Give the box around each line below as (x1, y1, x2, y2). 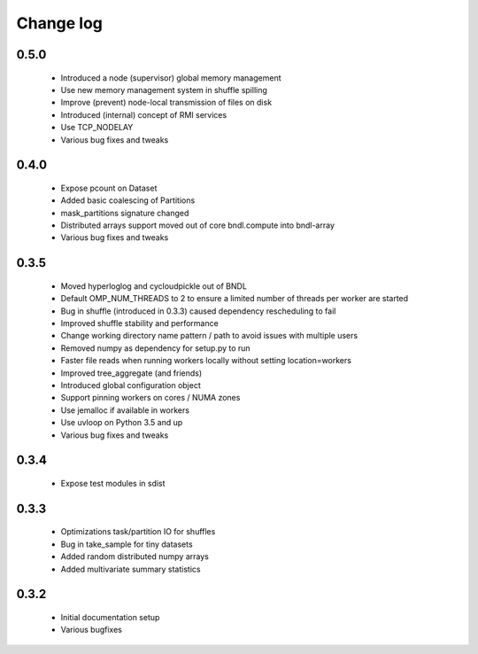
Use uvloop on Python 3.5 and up (60, 417, 183, 428)
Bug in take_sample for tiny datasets (60, 539, 194, 549)
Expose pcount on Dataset (60, 183, 158, 193)
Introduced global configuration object (60, 380, 201, 391)
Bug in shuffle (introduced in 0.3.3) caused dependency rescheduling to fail (60, 306, 336, 316)
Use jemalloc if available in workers (60, 404, 190, 416)
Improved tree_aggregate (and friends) (60, 368, 203, 378)
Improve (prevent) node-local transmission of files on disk (60, 97, 273, 108)
